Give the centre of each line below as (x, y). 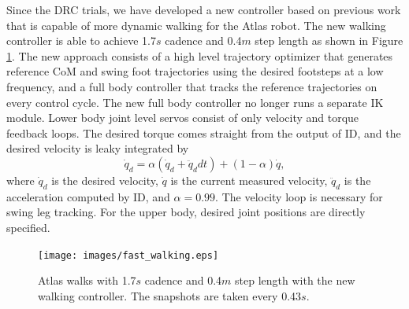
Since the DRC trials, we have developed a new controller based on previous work (204, 9)
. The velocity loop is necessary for (299, 196)
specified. (28, 227)
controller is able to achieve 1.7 (81, 40)
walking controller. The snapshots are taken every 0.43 (170, 295)
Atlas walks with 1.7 (87, 280)
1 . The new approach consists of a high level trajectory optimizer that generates (200, 55)
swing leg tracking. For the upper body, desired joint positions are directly (186, 212)
